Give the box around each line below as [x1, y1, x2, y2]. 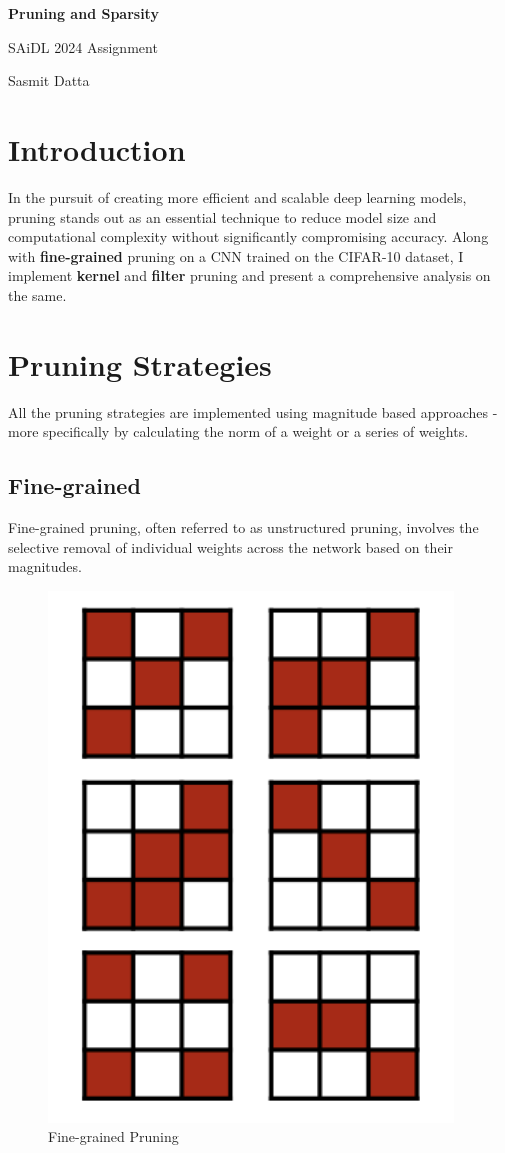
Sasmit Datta [8, 70, 90, 91]
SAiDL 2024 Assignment [8, 36, 158, 57]
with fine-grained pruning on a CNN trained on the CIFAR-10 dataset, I [8, 245, 464, 266]
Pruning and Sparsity [8, 3, 159, 23]
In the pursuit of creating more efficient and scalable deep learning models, [8, 186, 467, 207]
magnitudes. [8, 556, 82, 577]
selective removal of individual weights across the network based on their [8, 536, 454, 557]
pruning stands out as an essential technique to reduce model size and [8, 206, 437, 227]
